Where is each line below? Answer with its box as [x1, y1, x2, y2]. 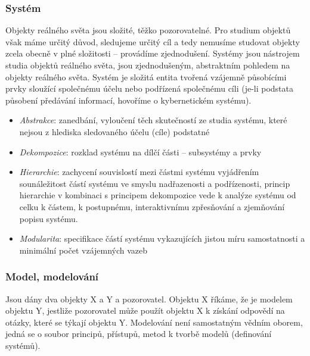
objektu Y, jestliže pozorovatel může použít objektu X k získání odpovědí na [5, 304, 285, 317]
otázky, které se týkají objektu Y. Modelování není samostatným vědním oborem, [5, 316, 303, 328]
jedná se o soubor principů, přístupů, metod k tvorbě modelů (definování [5, 327, 272, 340]
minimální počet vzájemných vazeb [19, 243, 148, 256]
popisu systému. [19, 212, 78, 224]
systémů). [5, 339, 41, 351]
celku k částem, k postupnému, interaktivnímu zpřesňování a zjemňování [19, 200, 285, 213]
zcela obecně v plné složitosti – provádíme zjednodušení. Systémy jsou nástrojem [5, 47, 300, 60]
